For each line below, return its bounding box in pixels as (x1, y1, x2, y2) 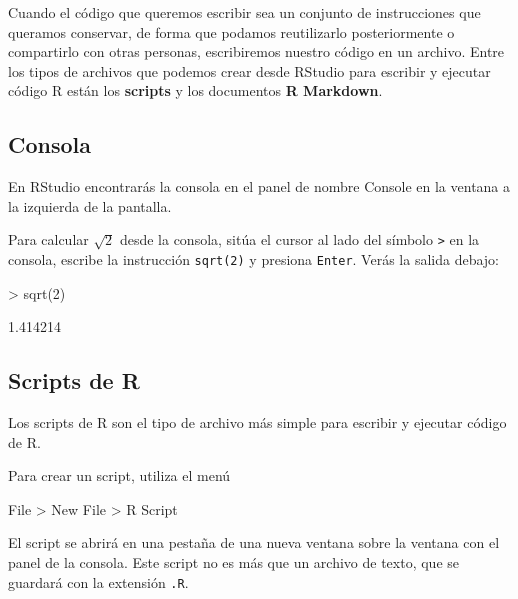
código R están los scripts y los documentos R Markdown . (8, 80, 383, 101)
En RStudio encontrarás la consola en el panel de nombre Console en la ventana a (8, 176, 511, 197)
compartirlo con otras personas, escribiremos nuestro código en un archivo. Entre (8, 41, 505, 62)
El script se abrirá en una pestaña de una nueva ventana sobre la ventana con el (8, 532, 500, 553)
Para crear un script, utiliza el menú (8, 465, 231, 486)
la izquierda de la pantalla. (8, 195, 172, 216)
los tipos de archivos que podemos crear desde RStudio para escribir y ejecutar (8, 60, 491, 81)
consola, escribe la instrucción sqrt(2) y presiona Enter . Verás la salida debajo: (8, 249, 499, 270)
